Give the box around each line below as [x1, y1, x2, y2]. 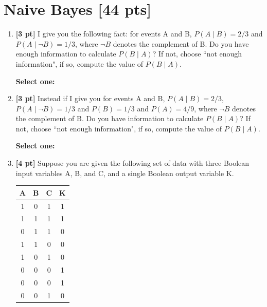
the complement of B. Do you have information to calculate [15, 113, 204, 124]
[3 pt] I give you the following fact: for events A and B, [15, 28, 192, 39]
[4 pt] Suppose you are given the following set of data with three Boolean [15, 158, 250, 168]
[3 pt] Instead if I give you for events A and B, [15, 93, 165, 104]
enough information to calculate [15, 48, 116, 59]
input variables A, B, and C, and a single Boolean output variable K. [15, 167, 234, 178]
